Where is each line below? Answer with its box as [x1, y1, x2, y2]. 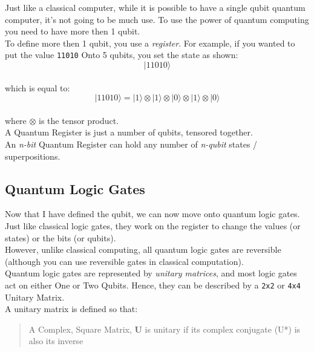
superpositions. [5, 149, 61, 162]
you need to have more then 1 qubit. [5, 25, 140, 37]
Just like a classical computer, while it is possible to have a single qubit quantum [5, 1, 306, 13]
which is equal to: [5, 81, 70, 94]
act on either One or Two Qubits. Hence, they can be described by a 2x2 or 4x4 [5, 278, 301, 291]
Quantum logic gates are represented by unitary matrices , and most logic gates [5, 267, 297, 279]
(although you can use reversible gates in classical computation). [5, 255, 244, 267]
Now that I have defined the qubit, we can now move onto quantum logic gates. [5, 207, 300, 220]
